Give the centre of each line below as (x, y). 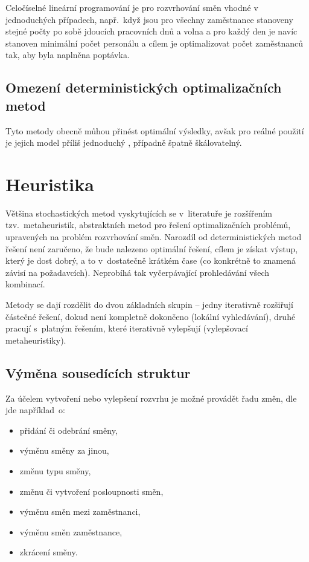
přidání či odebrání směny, (68, 430)
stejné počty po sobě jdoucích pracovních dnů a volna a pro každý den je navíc (151, 31)
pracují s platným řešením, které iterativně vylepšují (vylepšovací (127, 328)
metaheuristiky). (36, 340)
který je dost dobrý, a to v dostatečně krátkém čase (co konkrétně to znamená (151, 260)
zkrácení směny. (49, 552)
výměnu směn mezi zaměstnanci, (80, 511)
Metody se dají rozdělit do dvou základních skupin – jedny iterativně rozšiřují (149, 305)
